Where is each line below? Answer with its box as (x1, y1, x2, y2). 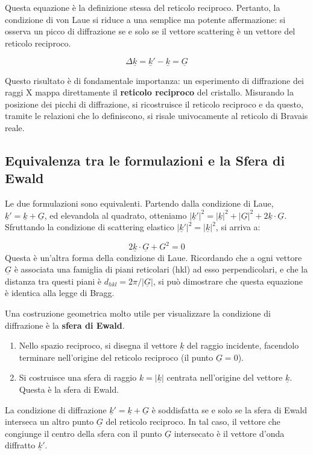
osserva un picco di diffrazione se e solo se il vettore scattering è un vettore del (5, 25, 296, 37)
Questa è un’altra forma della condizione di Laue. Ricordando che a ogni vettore (5, 251, 302, 263)
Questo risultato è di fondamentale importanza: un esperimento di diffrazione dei (5, 74, 304, 86)
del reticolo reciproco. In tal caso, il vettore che (106, 415, 280, 428)
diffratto (5, 439, 36, 451)
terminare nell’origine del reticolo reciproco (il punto (19, 350, 213, 363)
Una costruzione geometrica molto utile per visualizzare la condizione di (5, 307, 271, 320)
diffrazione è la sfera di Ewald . (5, 318, 125, 331)
